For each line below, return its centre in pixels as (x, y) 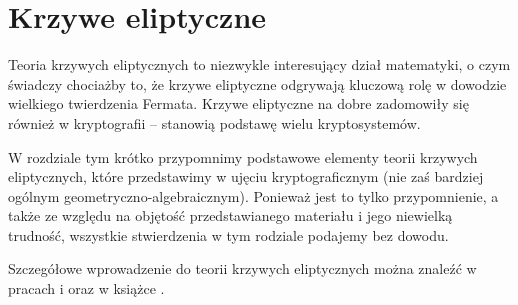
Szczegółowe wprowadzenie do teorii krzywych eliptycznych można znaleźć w (242, 268)
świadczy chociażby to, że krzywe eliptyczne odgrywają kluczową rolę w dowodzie (257, 83)
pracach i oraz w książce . (86, 288)
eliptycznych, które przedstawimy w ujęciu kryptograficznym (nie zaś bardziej (246, 176)
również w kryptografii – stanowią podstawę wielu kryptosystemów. (214, 122)
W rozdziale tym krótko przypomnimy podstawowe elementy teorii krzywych (243, 156)
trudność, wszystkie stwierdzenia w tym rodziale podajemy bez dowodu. (228, 234)
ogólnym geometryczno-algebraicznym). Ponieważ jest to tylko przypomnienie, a (253, 195)
